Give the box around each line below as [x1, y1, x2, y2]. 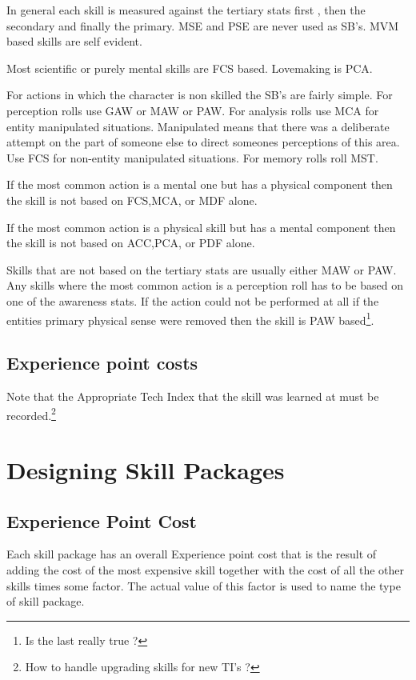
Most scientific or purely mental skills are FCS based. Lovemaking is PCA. [6, 59, 373, 76]
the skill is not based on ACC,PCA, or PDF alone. [6, 234, 255, 251]
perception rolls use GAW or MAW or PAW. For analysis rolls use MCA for [6, 102, 379, 118]
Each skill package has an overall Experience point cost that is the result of [6, 546, 377, 562]
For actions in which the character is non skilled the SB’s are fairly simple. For [6, 86, 393, 103]
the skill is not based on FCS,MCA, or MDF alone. [6, 191, 258, 208]
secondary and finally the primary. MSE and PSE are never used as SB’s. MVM [6, 17, 399, 34]
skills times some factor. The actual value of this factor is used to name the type [6, 577, 401, 594]
